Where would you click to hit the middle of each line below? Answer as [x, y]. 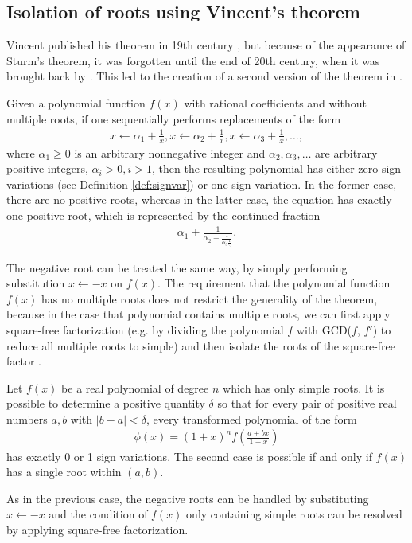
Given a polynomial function [76, 102]
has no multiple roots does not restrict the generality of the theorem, [210, 298]
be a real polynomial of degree [135, 387]
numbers [27, 418]
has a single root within [64, 472]
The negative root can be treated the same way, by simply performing [177, 267]
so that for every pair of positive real [307, 403]
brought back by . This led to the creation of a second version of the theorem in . [204, 76]
